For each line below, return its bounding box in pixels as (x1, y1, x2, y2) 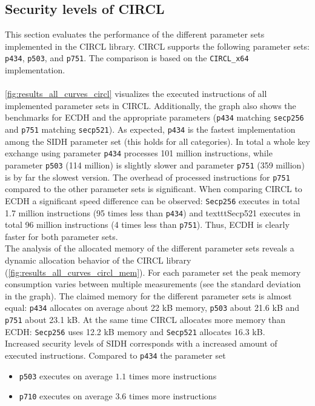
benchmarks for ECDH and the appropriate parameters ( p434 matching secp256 (5, 111, 304, 124)
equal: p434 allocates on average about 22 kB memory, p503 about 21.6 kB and (5, 301, 300, 314)
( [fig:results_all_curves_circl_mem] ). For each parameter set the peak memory (5, 265, 301, 278)
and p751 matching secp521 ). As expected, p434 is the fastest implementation (5, 123, 296, 136)
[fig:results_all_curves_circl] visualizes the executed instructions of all (5, 87, 267, 100)
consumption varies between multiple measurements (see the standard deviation (5, 278, 301, 290)
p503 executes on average (19, 369, 113, 382)
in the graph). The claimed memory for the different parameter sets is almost (5, 289, 292, 302)
